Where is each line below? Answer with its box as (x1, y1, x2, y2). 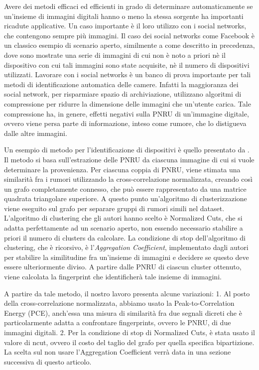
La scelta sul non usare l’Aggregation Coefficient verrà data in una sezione (4, 347, 231, 357)
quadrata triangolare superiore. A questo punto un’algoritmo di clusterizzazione (4, 193, 247, 204)
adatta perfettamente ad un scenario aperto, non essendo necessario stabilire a (4, 223, 243, 233)
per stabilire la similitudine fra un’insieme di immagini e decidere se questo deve (4, 251, 249, 262)
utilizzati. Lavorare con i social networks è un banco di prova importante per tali (4, 69, 251, 80)
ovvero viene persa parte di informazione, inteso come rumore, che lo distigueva (4, 118, 247, 128)
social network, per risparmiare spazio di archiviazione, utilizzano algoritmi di (4, 89, 242, 99)
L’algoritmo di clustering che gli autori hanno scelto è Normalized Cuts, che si (4, 213, 243, 223)
